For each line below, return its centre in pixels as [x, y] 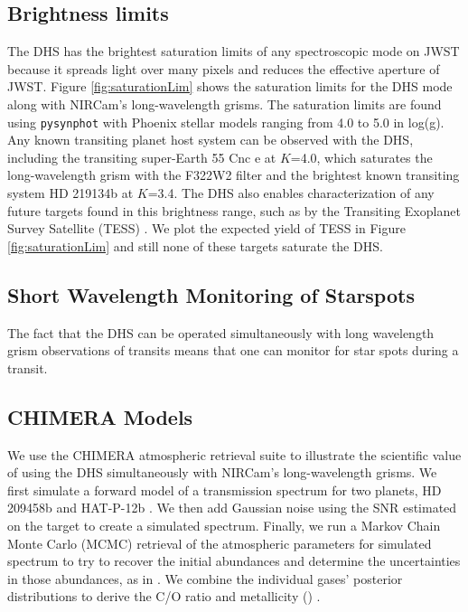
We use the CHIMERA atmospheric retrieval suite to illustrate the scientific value [234, 454]
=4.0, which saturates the [361, 157]
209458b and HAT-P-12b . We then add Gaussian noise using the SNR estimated [232, 508]
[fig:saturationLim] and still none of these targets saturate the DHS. [195, 245]
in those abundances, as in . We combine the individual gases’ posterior [205, 578]
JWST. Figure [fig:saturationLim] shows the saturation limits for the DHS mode [230, 86]
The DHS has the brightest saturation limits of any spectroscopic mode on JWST [234, 51]
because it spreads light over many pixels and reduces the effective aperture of [224, 68]
